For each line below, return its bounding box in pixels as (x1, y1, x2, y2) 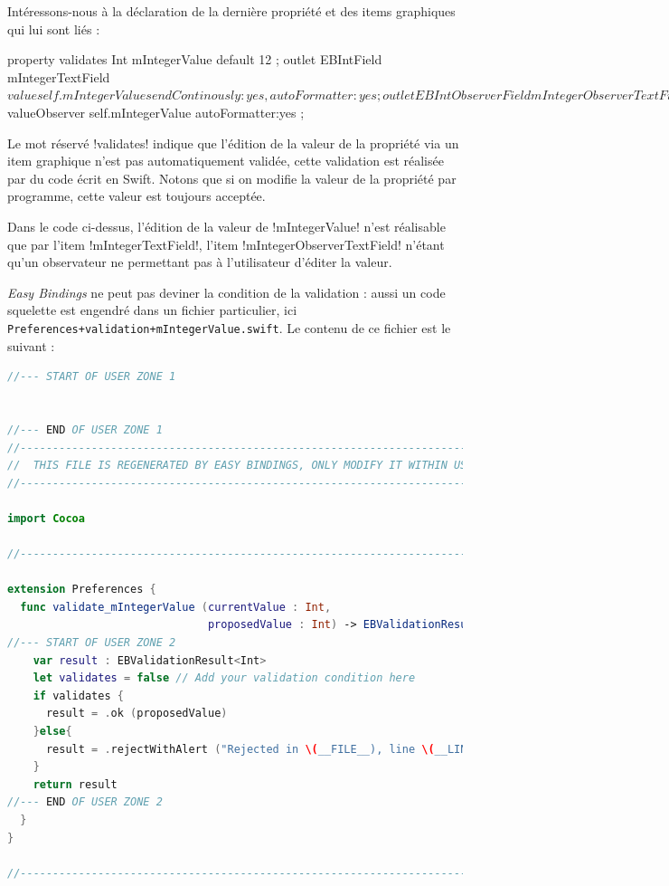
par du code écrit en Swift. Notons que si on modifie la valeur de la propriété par (7, 168, 457, 187)
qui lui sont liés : (7, 19, 100, 38)
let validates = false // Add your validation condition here (33, 672, 416, 685)
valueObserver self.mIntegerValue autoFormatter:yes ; (7, 102, 305, 121)
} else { (33, 725, 72, 738)
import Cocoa (7, 511, 85, 525)
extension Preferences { (7, 583, 156, 596)
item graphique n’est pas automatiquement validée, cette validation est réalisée (7, 151, 444, 170)
